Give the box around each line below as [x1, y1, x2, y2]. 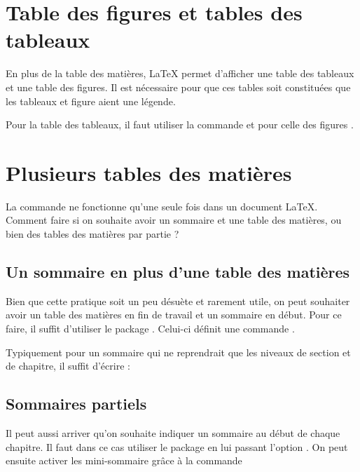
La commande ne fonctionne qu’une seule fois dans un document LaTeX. [6, 198, 318, 213]
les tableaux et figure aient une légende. [6, 93, 176, 108]
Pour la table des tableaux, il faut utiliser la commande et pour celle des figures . [6, 117, 354, 132]
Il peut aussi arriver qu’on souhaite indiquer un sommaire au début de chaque [6, 425, 340, 440]
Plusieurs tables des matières [6, 158, 292, 187]
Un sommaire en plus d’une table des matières [6, 260, 350, 282]
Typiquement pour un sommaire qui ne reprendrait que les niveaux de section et [6, 344, 351, 359]
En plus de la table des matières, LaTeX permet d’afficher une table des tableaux [6, 66, 354, 81]
